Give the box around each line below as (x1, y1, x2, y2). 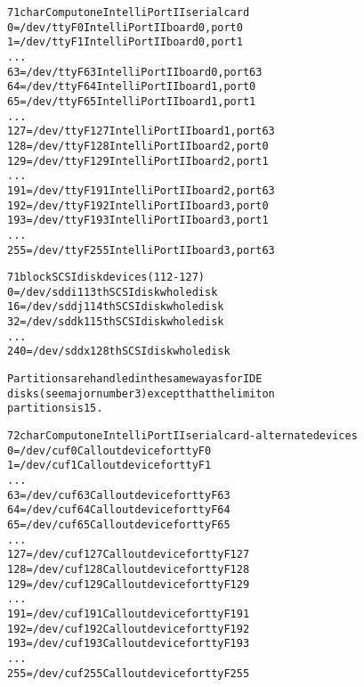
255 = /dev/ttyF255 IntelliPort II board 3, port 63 (7, 243, 275, 257)
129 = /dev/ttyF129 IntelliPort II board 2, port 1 (7, 154, 269, 168)
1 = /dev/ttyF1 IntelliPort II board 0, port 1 (7, 36, 243, 49)
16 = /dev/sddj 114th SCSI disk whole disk (7, 300, 224, 314)
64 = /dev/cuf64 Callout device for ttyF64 (7, 503, 231, 517)
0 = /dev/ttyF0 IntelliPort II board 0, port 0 (7, 20, 243, 34)
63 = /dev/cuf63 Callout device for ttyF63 (7, 488, 231, 502)
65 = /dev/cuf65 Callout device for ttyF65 (7, 519, 231, 531)
